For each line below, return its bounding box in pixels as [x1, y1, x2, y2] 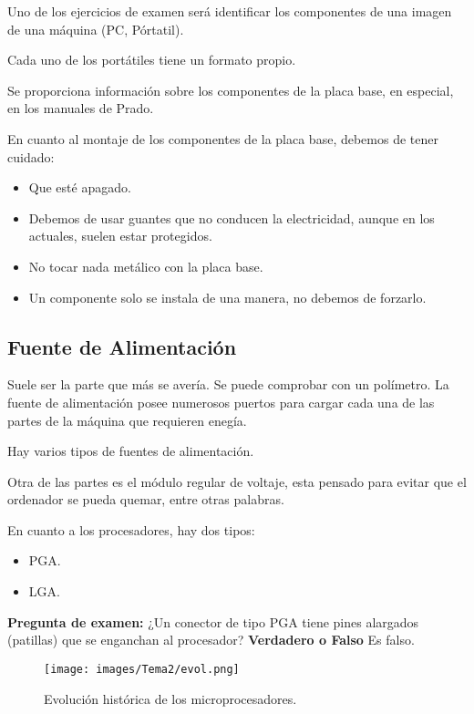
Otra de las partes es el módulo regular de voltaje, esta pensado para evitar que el [7, 471, 467, 491]
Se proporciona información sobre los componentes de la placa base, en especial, [7, 80, 454, 99]
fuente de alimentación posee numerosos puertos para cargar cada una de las [7, 392, 435, 411]
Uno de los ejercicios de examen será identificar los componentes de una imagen [7, 2, 452, 20]
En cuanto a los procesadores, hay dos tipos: [7, 520, 255, 539]
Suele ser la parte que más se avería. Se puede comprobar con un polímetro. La [7, 375, 449, 394]
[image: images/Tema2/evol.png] [44, 662, 240, 676]
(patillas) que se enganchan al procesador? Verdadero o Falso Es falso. [7, 630, 415, 649]
